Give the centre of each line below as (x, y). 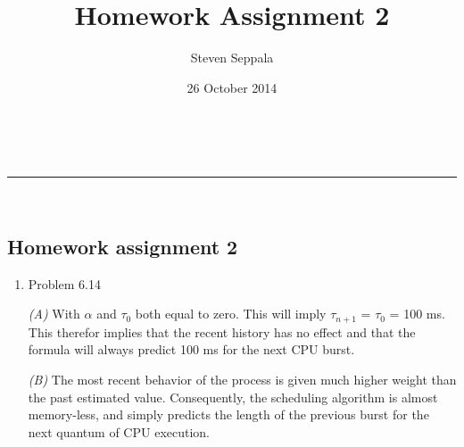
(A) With (54, 314)
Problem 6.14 (64, 283)
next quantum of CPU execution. (119, 431)
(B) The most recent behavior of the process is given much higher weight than (242, 379)
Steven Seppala (232, 58)
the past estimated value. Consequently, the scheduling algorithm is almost (233, 397)
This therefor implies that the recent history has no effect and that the (222, 331)
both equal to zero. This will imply (231, 314)
